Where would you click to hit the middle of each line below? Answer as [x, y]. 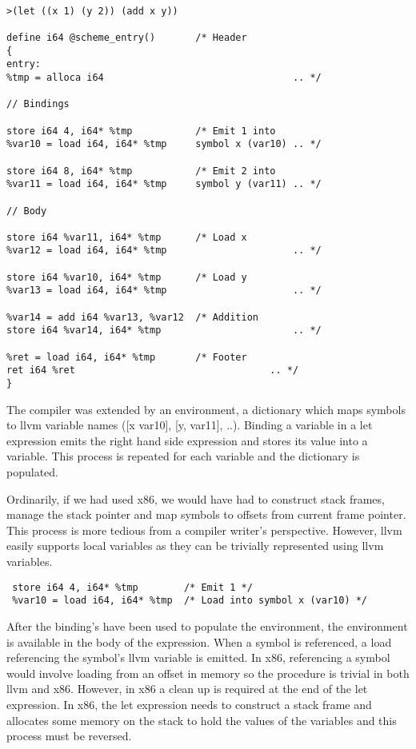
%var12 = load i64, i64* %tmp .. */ [164, 251]
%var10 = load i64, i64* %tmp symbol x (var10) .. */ [164, 144]
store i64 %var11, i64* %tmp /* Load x [127, 237]
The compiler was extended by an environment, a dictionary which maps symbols [206, 409]
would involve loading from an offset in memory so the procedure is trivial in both [208, 673]
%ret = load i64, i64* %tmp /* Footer [127, 357]
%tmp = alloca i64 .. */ [164, 77]
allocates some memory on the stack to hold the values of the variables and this [202, 720]
